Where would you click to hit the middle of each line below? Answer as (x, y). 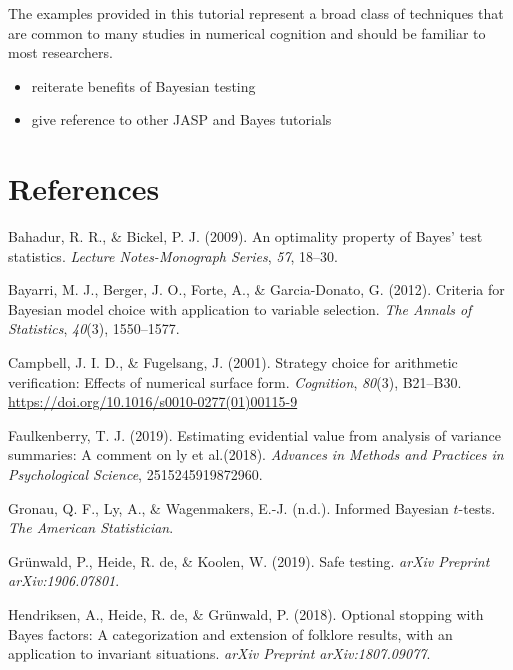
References (84, 188)
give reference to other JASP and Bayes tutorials (181, 119)
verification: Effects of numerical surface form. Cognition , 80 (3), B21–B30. (235, 381)
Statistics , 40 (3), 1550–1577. (94, 328)
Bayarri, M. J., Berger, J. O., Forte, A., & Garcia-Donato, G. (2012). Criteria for (256, 289)
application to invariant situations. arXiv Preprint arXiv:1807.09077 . (219, 653)
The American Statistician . (91, 527)
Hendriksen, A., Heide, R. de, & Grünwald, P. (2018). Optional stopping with (246, 614)
